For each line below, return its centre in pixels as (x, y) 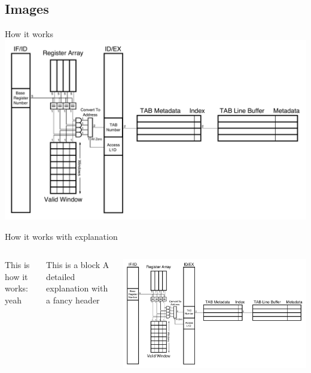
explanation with (77, 288)
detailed (61, 276)
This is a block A (78, 265)
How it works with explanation (61, 236)
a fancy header (73, 300)
